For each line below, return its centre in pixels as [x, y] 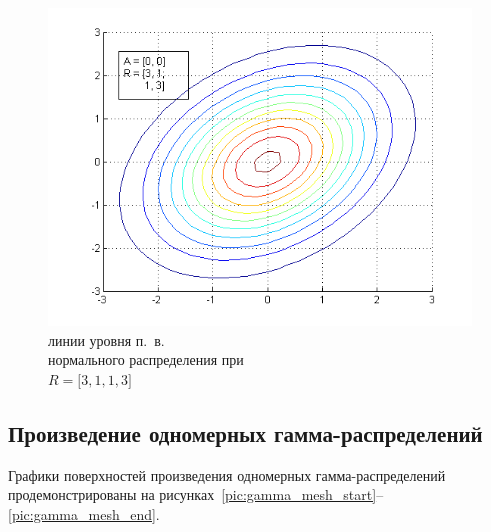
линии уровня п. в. [106, 339]
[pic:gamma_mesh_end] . [84, 513]
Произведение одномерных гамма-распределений [245, 432]
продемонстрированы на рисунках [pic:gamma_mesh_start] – [196, 494]
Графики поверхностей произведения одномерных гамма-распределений [227, 474]
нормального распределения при [146, 359]
